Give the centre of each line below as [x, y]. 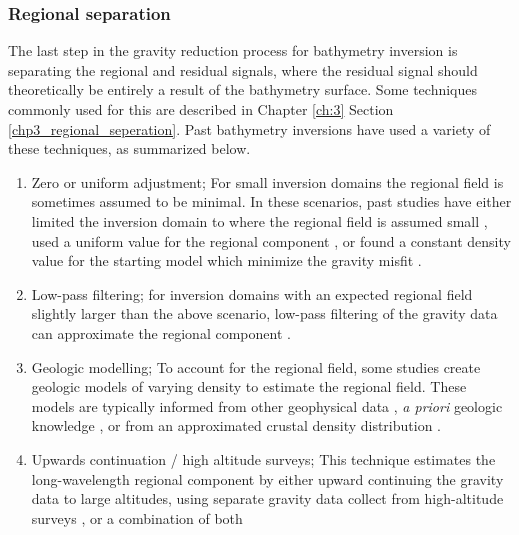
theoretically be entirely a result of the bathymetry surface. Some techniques [243, 89]
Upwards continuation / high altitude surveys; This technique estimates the [263, 458]
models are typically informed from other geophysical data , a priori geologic [267, 405]
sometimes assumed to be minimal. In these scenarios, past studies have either [271, 201]
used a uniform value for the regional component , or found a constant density [271, 240]
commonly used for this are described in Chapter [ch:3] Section [201, 109]
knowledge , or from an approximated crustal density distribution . [236, 425]
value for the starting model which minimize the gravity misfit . [226, 260]
